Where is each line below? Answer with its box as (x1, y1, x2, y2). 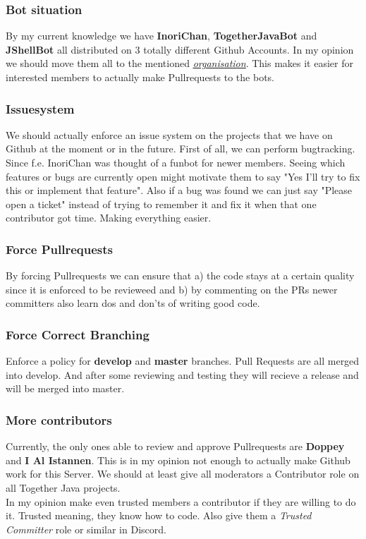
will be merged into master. (6, 381, 125, 396)
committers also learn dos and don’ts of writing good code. (6, 296, 260, 310)
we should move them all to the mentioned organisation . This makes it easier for (6, 56, 353, 71)
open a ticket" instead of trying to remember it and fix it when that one (6, 196, 317, 211)
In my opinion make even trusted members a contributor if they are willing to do (6, 494, 356, 509)
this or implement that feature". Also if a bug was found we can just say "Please (6, 183, 353, 198)
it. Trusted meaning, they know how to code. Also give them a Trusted (6, 508, 312, 523)
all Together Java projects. (6, 480, 121, 495)
